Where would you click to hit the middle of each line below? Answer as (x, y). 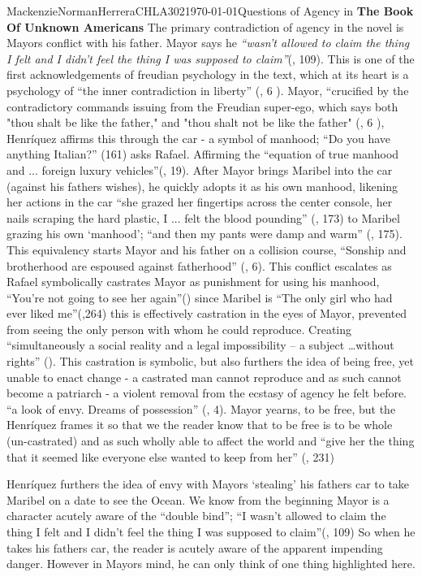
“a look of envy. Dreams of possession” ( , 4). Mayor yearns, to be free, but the (201, 408)
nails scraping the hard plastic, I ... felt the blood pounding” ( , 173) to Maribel (203, 217)
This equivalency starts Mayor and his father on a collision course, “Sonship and (207, 249)
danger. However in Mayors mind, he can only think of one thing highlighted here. (211, 564)
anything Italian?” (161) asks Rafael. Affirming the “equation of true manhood (203, 154)
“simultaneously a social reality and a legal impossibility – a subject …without (200, 345)
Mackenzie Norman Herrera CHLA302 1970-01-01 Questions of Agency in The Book (210, 11)
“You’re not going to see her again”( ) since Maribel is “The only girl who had (200, 297)
